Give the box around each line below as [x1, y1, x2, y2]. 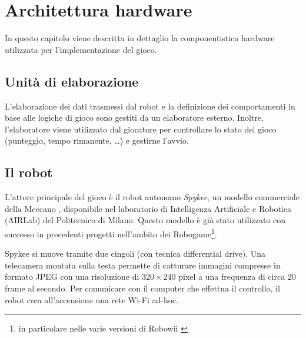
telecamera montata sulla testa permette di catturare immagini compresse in [5, 259, 281, 271]
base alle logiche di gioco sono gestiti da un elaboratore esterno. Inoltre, [5, 111, 264, 124]
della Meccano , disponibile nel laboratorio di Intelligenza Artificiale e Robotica [5, 202, 291, 214]
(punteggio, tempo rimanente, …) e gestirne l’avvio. [5, 134, 189, 147]
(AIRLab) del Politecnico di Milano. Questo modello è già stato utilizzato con [5, 214, 286, 226]
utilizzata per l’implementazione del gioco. [5, 43, 157, 55]
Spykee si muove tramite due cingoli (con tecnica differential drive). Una [5, 247, 266, 260]
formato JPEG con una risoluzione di [5, 270, 139, 283]
